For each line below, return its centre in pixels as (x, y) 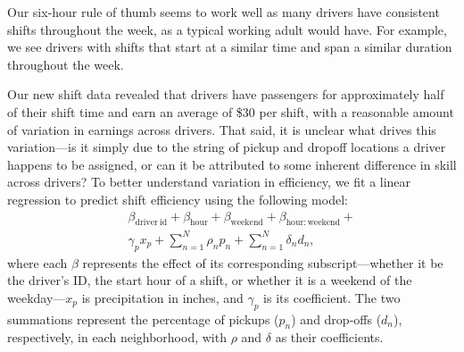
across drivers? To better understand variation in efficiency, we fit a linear (209, 182)
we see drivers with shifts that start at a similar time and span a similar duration (230, 47)
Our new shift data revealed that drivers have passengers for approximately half (226, 94)
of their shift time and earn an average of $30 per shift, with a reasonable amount (231, 111)
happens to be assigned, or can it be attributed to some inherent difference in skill (232, 164)
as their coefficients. (329, 337)
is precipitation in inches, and (162, 297)
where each (37, 262)
